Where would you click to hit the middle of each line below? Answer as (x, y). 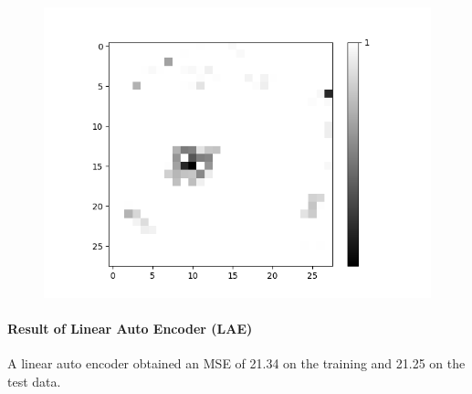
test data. (34, 381)
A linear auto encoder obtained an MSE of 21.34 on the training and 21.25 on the (236, 363)
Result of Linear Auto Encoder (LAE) (130, 329)
